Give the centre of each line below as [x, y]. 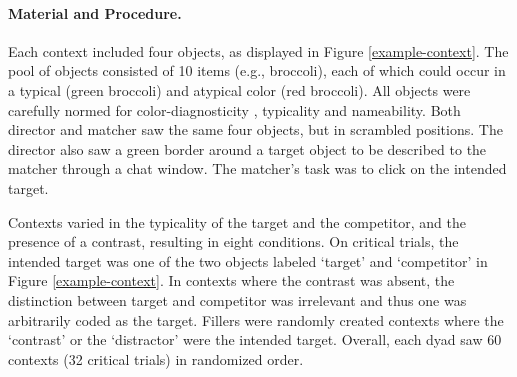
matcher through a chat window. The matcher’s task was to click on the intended [257, 168]
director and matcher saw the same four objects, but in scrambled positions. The [255, 129]
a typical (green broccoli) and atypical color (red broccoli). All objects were [239, 89]
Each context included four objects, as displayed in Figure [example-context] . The [258, 50]
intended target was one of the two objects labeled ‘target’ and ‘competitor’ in [248, 260]
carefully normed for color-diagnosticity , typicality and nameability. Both [234, 109]
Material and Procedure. [95, 12]
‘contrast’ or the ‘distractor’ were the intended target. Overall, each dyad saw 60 [255, 339]
